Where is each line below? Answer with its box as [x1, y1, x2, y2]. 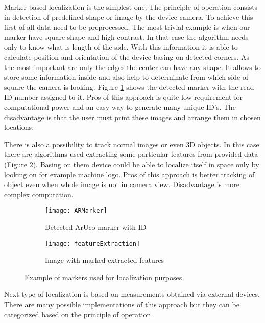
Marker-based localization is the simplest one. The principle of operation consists [4, 2, 258, 12]
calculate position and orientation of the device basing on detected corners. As [4, 51, 249, 62]
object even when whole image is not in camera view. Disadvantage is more [4, 179, 239, 190]
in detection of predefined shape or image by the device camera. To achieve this [4, 11, 253, 22]
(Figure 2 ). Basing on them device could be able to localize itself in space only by [4, 158, 259, 169]
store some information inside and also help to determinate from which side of [4, 72, 249, 82]
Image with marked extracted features [45, 255, 164, 265]
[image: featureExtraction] [45, 240, 140, 247]
